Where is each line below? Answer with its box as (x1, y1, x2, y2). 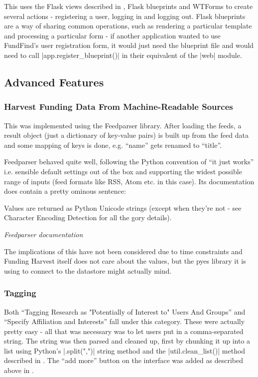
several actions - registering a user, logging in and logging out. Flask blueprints (4, 10, 246, 21)
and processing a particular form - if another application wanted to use (4, 30, 221, 40)
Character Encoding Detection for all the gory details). (4, 212, 172, 223)
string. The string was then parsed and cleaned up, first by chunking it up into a (4, 336, 251, 346)
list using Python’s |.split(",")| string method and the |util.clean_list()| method (4, 345, 246, 356)
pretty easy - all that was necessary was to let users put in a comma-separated (4, 326, 244, 336)
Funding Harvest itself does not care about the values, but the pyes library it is (4, 256, 246, 266)
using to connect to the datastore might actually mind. (4, 265, 172, 276)
